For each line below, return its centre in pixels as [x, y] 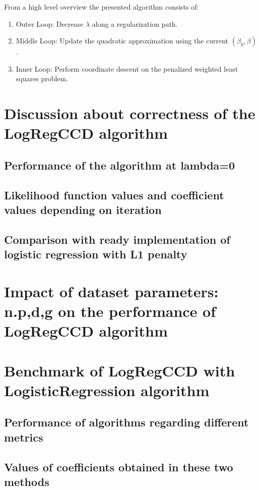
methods [27, 481]
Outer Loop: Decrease [50, 23]
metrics [24, 437]
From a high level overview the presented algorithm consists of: [102, 7]
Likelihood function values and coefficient [114, 195]
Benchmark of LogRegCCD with [120, 370]
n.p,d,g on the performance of [110, 311]
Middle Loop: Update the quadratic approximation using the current [122, 41]
